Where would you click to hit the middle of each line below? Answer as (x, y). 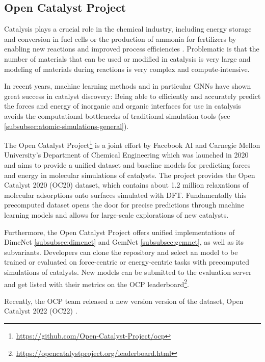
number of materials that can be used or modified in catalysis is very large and (127, 58)
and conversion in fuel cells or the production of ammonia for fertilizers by (120, 38)
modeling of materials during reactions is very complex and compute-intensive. (127, 69)
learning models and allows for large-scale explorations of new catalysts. (116, 214)
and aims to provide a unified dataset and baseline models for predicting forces (127, 164)
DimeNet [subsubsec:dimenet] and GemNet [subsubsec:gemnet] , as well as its (124, 242)
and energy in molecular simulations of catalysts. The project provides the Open (130, 175)
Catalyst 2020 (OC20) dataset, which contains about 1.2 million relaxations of (126, 185)
